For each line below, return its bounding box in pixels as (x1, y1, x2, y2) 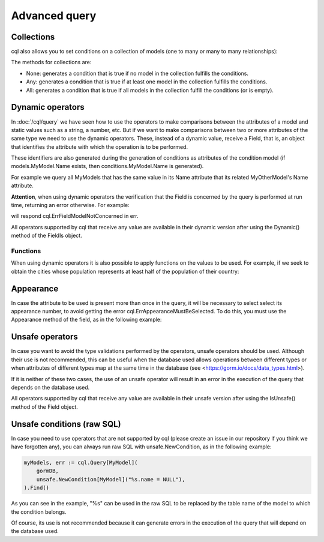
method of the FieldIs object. (11, 232, 82, 239)
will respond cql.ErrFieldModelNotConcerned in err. (11, 212, 139, 220)
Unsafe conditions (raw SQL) (11, 419, 121, 429)
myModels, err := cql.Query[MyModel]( (23, 459, 138, 466)
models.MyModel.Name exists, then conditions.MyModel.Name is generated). (11, 163, 204, 170)
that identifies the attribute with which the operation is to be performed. (11, 143, 188, 150)
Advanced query (11, 9, 97, 22)
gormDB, (36, 468, 59, 474)
